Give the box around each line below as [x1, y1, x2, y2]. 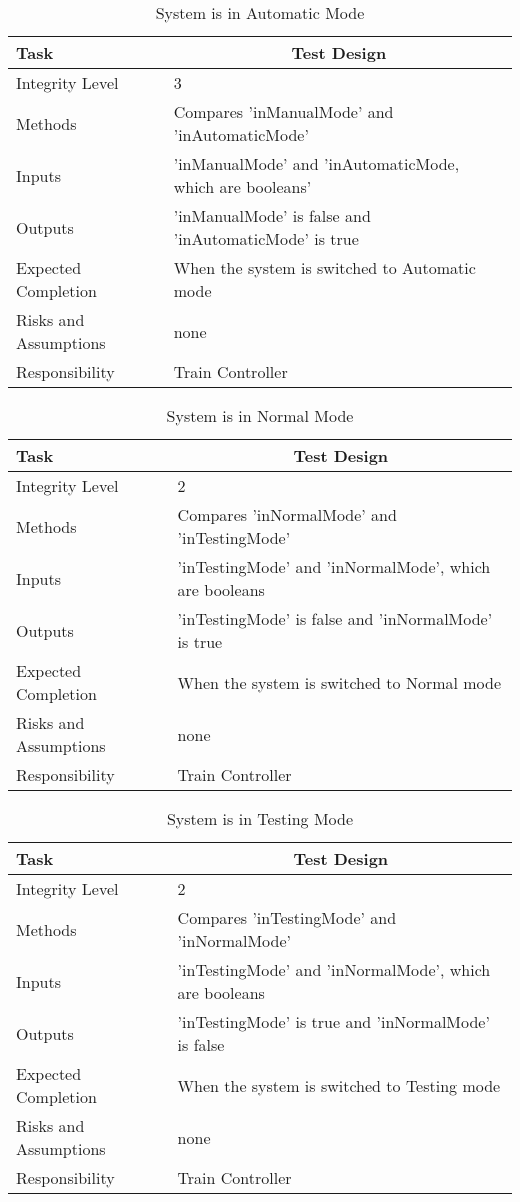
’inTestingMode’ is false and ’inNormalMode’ [177, 607, 493, 630]
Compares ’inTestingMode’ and [177, 906, 397, 929]
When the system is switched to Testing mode [177, 1073, 501, 1097]
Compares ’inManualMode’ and [173, 100, 394, 123]
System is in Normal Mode [166, 404, 354, 427]
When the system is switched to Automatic [173, 256, 476, 279]
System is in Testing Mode [166, 807, 354, 830]
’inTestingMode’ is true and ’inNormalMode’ [177, 1010, 490, 1033]
